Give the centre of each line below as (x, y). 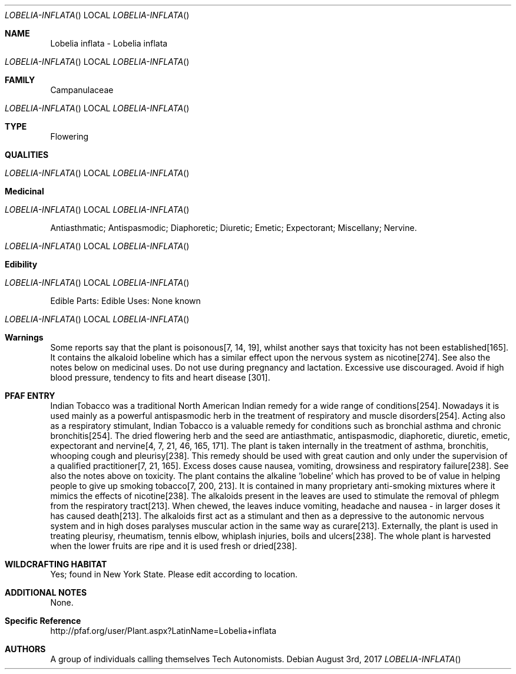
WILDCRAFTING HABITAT (56, 564)
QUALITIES (27, 155)
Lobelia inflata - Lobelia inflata (109, 43)
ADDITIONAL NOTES (46, 592)
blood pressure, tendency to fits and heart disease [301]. (160, 377)
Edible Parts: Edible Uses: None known (125, 301)
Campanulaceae (82, 90)
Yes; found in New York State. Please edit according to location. (174, 574)
